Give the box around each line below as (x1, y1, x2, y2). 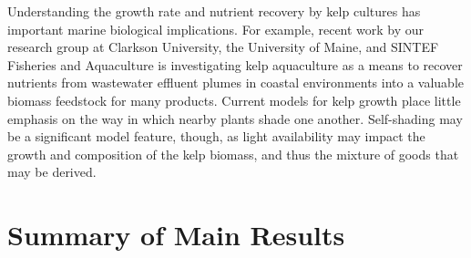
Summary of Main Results (7, 216, 345, 253)
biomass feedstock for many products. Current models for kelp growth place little (7, 90, 461, 109)
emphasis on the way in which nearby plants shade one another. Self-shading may (7, 108, 463, 128)
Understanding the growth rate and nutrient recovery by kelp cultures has (7, 2, 421, 20)
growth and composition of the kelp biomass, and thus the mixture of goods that (7, 144, 459, 163)
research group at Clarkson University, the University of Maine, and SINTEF (7, 37, 439, 57)
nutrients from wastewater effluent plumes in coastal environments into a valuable (7, 73, 465, 92)
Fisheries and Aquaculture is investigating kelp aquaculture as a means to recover (7, 55, 463, 74)
